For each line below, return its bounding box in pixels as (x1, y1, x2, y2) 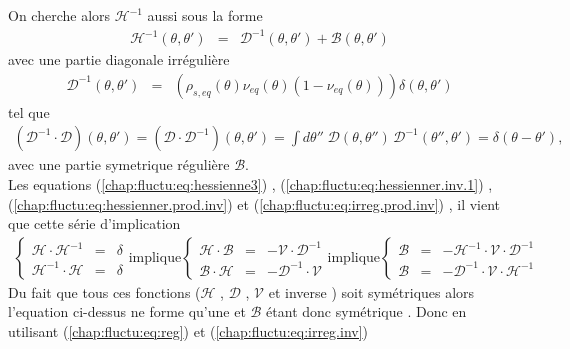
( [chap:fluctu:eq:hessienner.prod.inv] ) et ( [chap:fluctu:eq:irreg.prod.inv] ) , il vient (8, 193, 501, 214)
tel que (8, 101, 50, 122)
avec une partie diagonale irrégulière (8, 49, 230, 70)
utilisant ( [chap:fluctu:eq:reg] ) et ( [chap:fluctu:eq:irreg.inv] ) (8, 320, 369, 341)
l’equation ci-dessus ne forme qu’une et (8, 301, 246, 322)
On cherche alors (8, 5, 111, 25)
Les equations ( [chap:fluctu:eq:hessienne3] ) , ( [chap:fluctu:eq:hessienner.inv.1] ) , (8, 173, 493, 194)
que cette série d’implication (8, 213, 181, 234)
